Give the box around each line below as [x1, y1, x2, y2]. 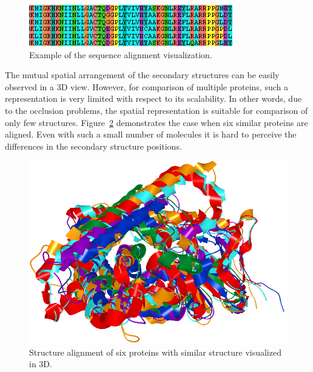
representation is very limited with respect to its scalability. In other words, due [5, 92, 302, 105]
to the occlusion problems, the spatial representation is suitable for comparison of [5, 104, 308, 116]
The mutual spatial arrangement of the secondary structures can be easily [5, 68, 280, 81]
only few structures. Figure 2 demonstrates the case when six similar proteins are [5, 116, 308, 128]
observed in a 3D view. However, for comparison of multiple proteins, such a [5, 80, 288, 93]
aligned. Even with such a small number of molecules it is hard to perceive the [5, 128, 297, 141]
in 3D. [29, 357, 52, 370]
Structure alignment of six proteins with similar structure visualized [29, 345, 281, 358]
